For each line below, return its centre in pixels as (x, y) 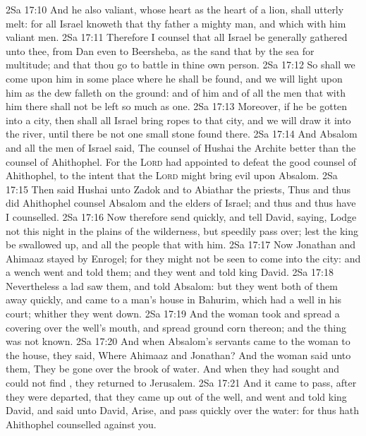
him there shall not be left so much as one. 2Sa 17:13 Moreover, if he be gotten (177, 106)
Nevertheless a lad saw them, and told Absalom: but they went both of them (172, 285)
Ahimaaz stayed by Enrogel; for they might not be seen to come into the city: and (183, 258)
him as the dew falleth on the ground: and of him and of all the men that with (176, 92)
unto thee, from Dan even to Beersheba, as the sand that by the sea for (160, 50)
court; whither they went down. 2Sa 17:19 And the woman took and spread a (173, 314)
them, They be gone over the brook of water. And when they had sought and (173, 369)
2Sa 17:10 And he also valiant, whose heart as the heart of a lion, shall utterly (175, 9)
